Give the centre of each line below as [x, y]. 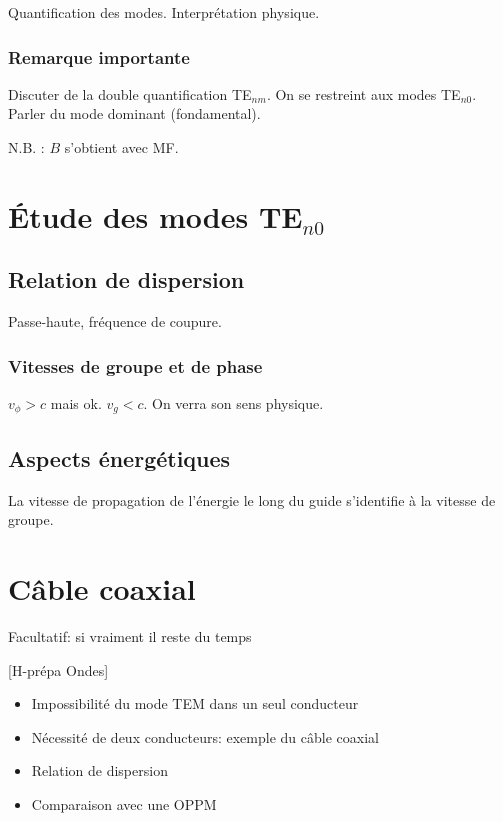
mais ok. [76, 402]
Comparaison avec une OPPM [124, 803]
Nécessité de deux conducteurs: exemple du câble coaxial [205, 736]
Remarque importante [99, 56]
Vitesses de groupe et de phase [135, 365]
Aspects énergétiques [119, 457]
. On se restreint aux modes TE [363, 93]
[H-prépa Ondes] [58, 669]
